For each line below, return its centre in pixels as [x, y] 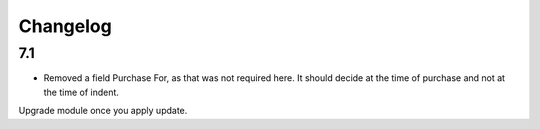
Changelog [65, 26]
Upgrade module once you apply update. [103, 111]
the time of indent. [81, 92]
